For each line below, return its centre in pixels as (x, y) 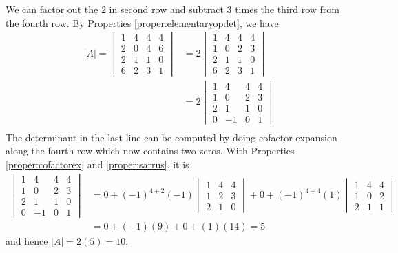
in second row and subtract (166, 9)
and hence (27, 241)
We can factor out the (52, 9)
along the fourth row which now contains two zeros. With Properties (150, 151)
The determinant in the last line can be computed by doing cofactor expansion (171, 137)
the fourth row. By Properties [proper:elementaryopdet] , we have (142, 22)
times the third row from (287, 9)
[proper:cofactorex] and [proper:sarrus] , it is (97, 164)
